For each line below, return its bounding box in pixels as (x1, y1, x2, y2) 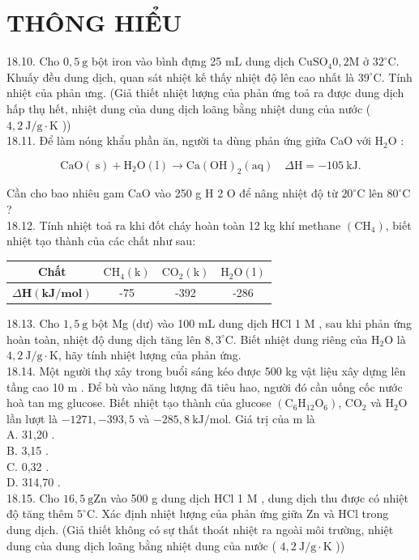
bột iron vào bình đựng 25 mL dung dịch (91, 53, 295, 70)
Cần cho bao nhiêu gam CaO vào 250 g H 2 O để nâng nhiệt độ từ (6, 185, 338, 202)
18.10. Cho (6, 53, 60, 70)
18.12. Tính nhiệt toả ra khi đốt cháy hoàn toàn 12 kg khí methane (6, 216, 341, 233)
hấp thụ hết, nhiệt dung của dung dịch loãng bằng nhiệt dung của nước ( (6, 100, 371, 117)
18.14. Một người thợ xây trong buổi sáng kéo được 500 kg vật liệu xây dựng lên (6, 363, 406, 380)
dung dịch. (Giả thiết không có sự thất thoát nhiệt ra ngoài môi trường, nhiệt (6, 521, 394, 538)
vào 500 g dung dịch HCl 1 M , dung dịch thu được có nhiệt (110, 489, 408, 506)
